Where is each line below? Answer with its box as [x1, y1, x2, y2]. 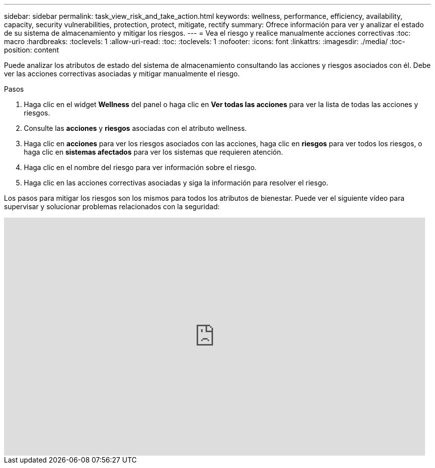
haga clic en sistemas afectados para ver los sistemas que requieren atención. [24, 148, 283, 156]
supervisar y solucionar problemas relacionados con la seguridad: [4, 202, 220, 211]
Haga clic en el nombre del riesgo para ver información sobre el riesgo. [24, 163, 257, 172]
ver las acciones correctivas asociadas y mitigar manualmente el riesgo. [4, 69, 240, 78]
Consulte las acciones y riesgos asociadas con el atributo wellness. [24, 124, 247, 132]
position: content [4, 46, 59, 54]
